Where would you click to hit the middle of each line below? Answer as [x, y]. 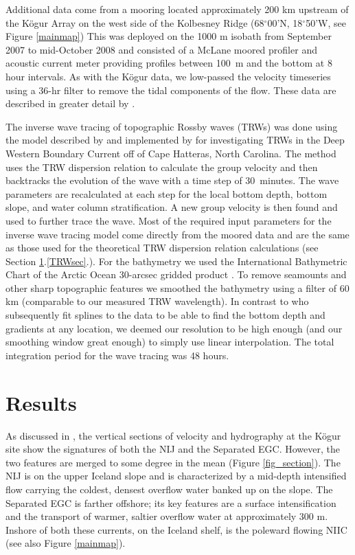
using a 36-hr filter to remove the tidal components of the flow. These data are [171, 90]
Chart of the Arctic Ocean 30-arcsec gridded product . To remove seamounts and [176, 274]
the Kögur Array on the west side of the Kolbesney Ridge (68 [135, 22]
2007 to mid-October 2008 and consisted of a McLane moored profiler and [161, 49]
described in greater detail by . [70, 103]
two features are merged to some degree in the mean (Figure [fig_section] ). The [173, 462]
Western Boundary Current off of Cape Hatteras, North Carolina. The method [171, 153]
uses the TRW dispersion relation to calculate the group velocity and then [162, 167]
